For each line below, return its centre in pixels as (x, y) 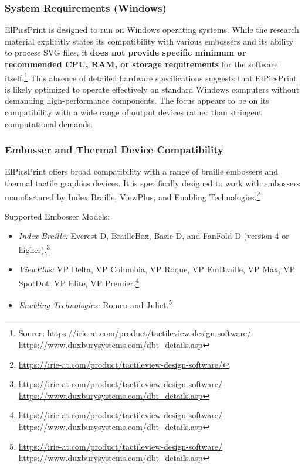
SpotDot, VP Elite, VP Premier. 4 (79, 282)
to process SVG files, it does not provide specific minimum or (126, 52)
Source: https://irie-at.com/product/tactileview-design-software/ (135, 333)
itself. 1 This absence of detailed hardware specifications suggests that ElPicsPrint (151, 77)
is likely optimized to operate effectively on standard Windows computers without (152, 89)
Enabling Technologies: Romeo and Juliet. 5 (95, 304)
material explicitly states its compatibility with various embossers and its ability (149, 41)
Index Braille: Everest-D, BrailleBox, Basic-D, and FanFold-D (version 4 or (154, 236)
